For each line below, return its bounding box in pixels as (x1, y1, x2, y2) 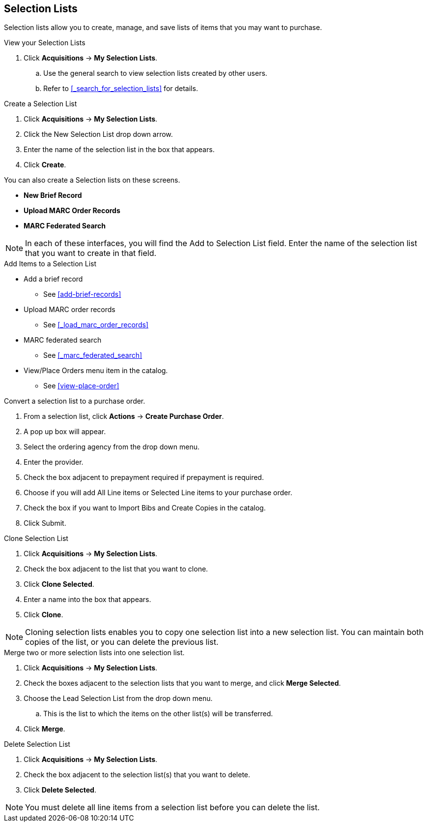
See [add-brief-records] (43, 290, 121, 299)
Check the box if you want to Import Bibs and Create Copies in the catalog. (24, 504, 266, 512)
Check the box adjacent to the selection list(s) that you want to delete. (24, 770, 251, 779)
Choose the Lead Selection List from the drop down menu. (24, 694, 213, 703)
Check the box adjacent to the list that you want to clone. (24, 565, 208, 573)
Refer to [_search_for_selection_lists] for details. (43, 84, 198, 93)
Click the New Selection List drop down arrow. (24, 130, 173, 139)
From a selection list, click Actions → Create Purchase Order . (24, 412, 224, 421)
